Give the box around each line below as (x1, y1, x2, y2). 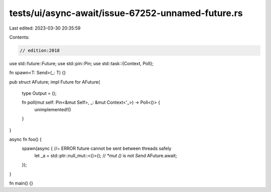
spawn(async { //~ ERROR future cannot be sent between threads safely (22, 145, 172, 151)
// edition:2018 (20, 48, 60, 53)
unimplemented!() (34, 106, 71, 112)
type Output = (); (22, 90, 57, 96)
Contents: (9, 34, 30, 40)
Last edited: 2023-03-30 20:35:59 (9, 25, 81, 31)
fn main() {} (9, 180, 34, 186)
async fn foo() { (9, 136, 42, 142)
